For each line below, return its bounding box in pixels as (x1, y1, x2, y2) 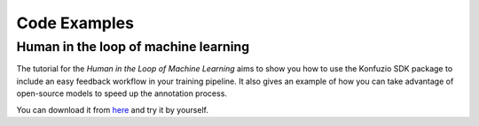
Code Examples (16, 13, 135, 33)
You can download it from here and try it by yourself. (16, 104, 208, 115)
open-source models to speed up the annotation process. (16, 88, 228, 99)
